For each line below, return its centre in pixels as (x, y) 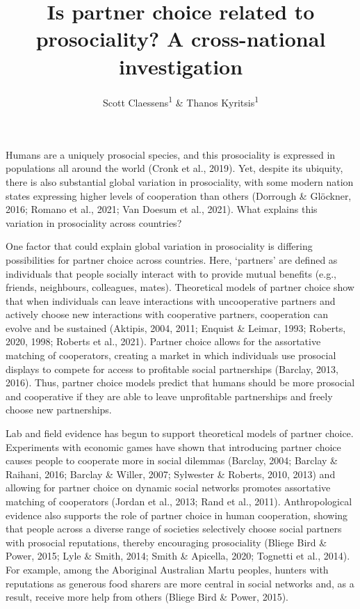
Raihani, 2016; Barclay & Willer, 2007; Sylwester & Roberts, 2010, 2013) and (171, 474)
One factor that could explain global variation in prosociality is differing (159, 246)
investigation (181, 66)
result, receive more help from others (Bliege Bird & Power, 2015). (147, 597)
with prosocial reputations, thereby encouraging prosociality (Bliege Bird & (166, 542)
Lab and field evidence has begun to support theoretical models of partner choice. (180, 433)
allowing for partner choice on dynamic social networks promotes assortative (168, 488)
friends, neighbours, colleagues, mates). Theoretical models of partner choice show (180, 287)
